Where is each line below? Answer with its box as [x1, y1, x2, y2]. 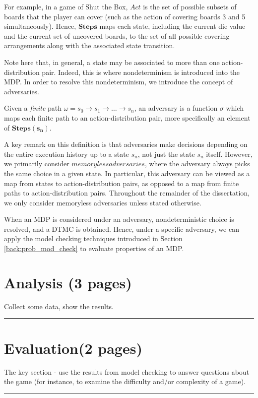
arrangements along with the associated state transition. [4, 40, 175, 51]
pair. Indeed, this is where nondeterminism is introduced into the [42, 66, 240, 77]
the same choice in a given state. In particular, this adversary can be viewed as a [4, 168, 250, 178]
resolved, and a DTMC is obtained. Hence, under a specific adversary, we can [4, 223, 239, 234]
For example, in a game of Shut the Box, [4, 1, 128, 11]
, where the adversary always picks [144, 158, 250, 169]
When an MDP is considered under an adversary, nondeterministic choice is [4, 214, 234, 224]
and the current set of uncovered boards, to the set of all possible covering [4, 30, 230, 41]
